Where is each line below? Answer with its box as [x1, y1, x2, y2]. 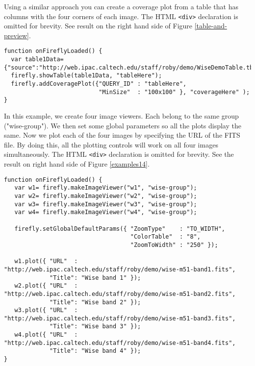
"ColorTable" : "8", [130, 233, 201, 241]
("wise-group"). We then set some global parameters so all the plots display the [4, 120, 241, 130]
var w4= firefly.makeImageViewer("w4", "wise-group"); [14, 209, 197, 216]
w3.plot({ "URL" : [14, 307, 78, 314]
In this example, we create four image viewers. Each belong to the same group [4, 111, 239, 121]
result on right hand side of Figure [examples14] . [4, 159, 150, 169]
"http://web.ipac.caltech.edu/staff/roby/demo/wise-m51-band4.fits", [4, 339, 236, 346]
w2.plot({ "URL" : [14, 282, 78, 290]
